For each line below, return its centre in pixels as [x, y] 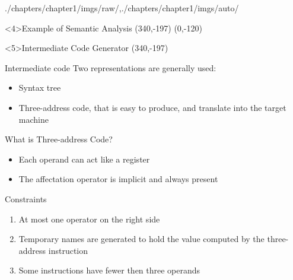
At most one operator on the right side [89, 219]
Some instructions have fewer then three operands [109, 270]
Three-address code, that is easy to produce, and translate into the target [152, 107]
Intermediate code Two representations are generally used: [111, 67]
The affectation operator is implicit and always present [118, 179]
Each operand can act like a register [84, 159]
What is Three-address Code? [59, 139]
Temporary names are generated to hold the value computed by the [141, 239]
